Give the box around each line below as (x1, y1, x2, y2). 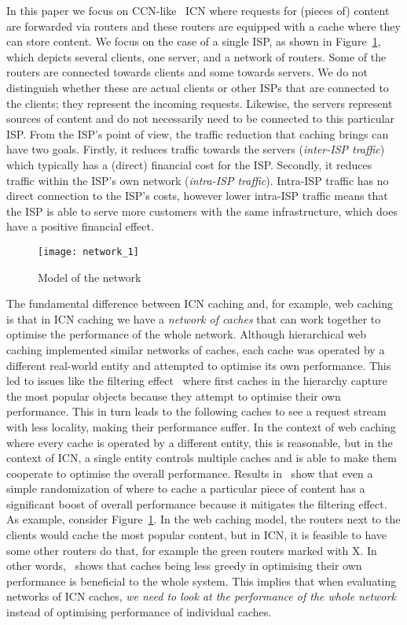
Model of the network (38, 268, 141, 285)
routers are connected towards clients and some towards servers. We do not (6, 64, 368, 80)
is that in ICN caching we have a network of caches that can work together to (6, 310, 381, 327)
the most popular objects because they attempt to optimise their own (6, 387, 341, 404)
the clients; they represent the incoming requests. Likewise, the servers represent (6, 94, 393, 111)
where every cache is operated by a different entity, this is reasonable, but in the (6, 434, 393, 450)
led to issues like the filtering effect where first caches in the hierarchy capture (6, 372, 387, 389)
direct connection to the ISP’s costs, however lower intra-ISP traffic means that (6, 187, 388, 204)
